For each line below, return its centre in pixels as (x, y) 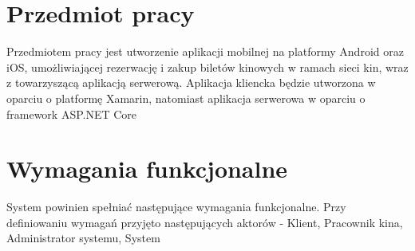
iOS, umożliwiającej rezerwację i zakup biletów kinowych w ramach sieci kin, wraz (207, 67)
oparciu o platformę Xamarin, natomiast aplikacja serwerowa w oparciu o (186, 98)
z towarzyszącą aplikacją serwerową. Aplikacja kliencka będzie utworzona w (191, 82)
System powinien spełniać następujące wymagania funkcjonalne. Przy (176, 207)
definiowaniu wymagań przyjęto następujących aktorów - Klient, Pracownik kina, (205, 222)
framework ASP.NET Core (72, 114)
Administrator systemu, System (83, 238)
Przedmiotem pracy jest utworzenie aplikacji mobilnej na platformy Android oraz (205, 51)
